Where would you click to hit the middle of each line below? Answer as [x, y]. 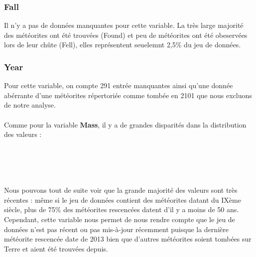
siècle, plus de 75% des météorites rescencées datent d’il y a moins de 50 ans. [122, 209]
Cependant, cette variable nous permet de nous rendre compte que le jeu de [120, 219]
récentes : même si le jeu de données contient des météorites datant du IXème [123, 199]
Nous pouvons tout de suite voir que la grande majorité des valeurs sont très [121, 190]
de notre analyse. [30, 105]
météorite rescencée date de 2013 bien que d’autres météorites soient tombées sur [128, 239]
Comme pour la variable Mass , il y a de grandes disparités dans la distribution [125, 124]
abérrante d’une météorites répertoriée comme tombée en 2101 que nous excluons [128, 95]
